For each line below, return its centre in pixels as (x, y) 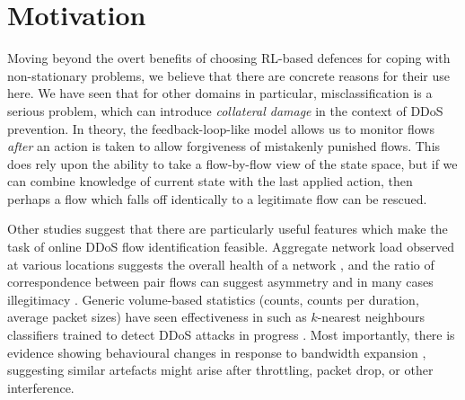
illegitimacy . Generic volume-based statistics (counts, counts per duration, (213, 299)
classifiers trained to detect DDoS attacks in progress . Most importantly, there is (231, 335)
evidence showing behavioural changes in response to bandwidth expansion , (217, 352)
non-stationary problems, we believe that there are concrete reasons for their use (228, 75)
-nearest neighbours (371, 317)
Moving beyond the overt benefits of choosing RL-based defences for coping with (229, 58)
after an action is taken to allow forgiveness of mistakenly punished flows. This (224, 146)
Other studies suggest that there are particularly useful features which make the (228, 229)
